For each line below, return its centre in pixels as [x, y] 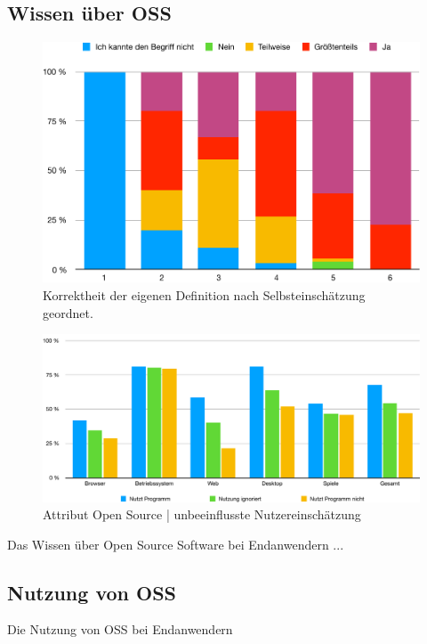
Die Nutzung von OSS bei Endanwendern [120, 629]
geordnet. [68, 312]
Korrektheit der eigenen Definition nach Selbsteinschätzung [204, 294]
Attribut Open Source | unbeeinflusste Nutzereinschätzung [202, 514]
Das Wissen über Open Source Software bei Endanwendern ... [176, 544]
